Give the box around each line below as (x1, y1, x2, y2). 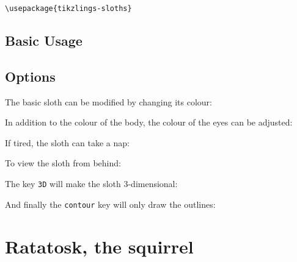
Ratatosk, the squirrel (5, 233, 194, 258)
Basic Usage (5, 31, 82, 50)
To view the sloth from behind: (5, 157, 121, 169)
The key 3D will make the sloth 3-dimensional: (5, 177, 178, 190)
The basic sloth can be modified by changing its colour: (5, 95, 212, 108)
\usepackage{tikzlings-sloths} (5, 4, 132, 13)
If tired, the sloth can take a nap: (5, 136, 130, 149)
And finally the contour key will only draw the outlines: (5, 197, 216, 210)
